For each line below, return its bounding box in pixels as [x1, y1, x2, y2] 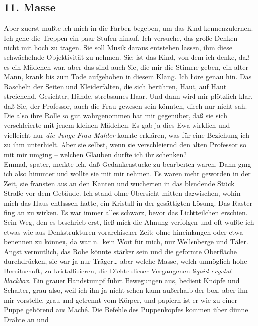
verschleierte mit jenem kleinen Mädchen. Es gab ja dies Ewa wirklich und [4, 120, 230, 130]
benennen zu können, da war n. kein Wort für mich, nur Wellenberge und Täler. [4, 236, 248, 247]
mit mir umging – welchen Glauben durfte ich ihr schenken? [4, 149, 187, 159]
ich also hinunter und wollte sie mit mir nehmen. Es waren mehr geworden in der [4, 168, 251, 179]
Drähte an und [4, 314, 49, 325]
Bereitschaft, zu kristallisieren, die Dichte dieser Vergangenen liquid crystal [4, 266, 231, 276]
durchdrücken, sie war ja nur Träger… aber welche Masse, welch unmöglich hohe [4, 256, 247, 266]
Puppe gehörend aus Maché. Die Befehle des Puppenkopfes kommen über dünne [4, 304, 248, 315]
